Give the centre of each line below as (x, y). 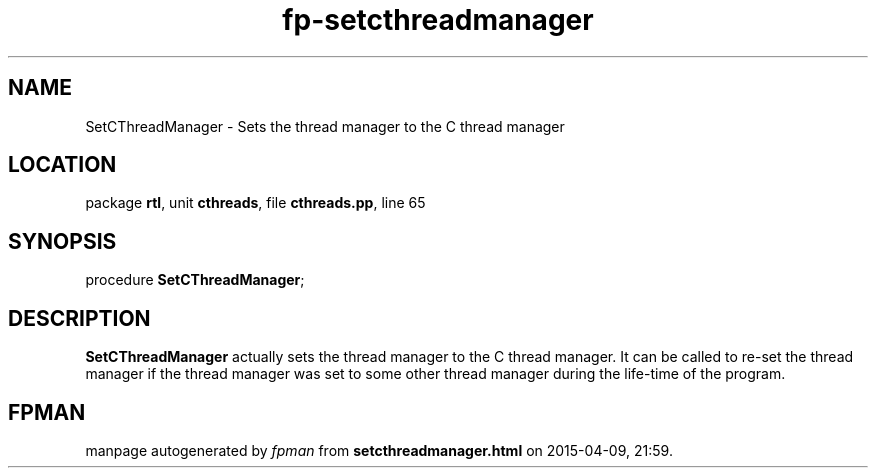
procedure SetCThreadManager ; (195, 280)
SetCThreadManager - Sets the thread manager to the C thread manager (325, 126)
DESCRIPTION (79, 318)
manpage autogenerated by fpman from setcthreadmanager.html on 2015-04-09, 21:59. (379, 450)
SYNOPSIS (62, 241)
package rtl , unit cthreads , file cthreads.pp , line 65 (255, 203)
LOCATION (62, 165)
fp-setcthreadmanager (438, 20)
